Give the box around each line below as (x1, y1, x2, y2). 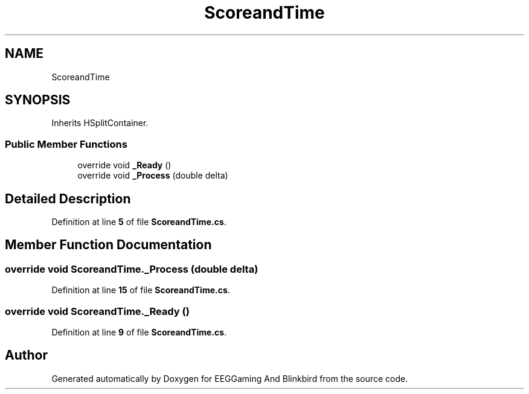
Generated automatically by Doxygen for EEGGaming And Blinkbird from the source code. (51, 373, 408, 384)
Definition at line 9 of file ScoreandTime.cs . (51, 327, 227, 337)
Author (5, 348, 48, 363)
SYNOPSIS (5, 92, 71, 108)
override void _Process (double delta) (77, 170, 228, 181)
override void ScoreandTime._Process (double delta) (5, 262, 258, 275)
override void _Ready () (77, 160, 172, 171)
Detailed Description (5, 191, 131, 206)
